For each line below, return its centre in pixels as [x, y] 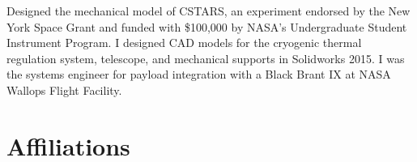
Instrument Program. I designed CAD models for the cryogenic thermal [184, 43]
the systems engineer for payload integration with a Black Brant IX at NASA [199, 74]
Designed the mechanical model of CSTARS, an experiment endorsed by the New [208, 11]
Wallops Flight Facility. [64, 90]
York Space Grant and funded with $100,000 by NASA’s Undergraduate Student [207, 26]
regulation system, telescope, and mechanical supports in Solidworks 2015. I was [206, 58]
